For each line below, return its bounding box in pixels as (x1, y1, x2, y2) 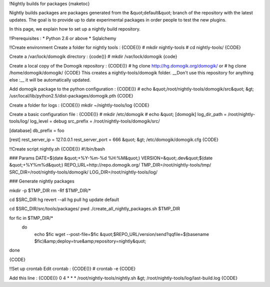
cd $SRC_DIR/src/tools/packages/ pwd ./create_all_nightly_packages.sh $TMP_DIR (9, 205, 180, 212)
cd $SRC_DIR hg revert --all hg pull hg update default (9, 196, 119, 202)
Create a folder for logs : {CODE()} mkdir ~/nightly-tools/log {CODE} (9, 102, 150, 108)
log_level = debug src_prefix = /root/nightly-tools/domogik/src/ (30, 118, 160, 124)
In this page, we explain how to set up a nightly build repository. (9, 26, 141, 32)
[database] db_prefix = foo (9, 127, 64, 133)
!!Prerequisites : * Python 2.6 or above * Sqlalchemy (9, 35, 116, 41)
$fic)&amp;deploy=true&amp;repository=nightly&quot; (34, 238, 146, 244)
